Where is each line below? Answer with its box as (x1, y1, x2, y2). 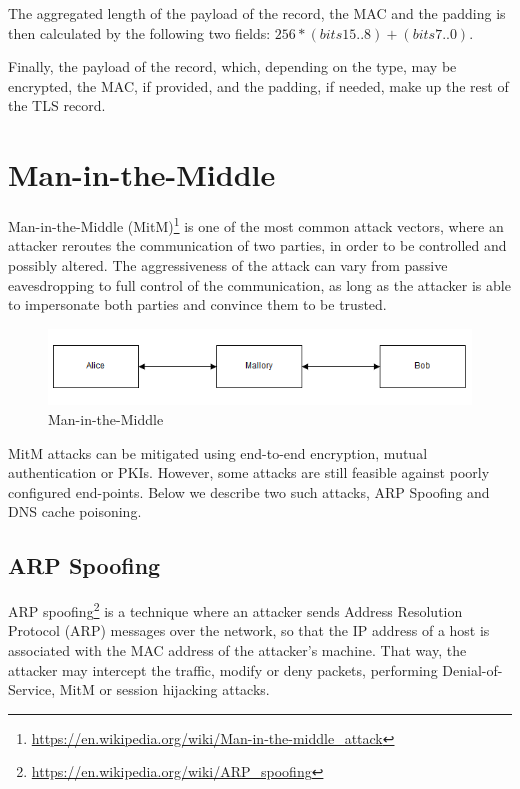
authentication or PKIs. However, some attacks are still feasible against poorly (8, 462, 490, 483)
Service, (8, 679, 56, 700)
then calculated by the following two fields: (8, 22, 271, 43)
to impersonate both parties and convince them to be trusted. (8, 294, 387, 315)
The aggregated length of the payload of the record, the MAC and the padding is (8, 3, 506, 23)
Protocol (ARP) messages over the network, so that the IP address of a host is (8, 620, 490, 641)
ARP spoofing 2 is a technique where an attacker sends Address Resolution (8, 598, 463, 621)
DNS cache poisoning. (8, 501, 142, 522)
